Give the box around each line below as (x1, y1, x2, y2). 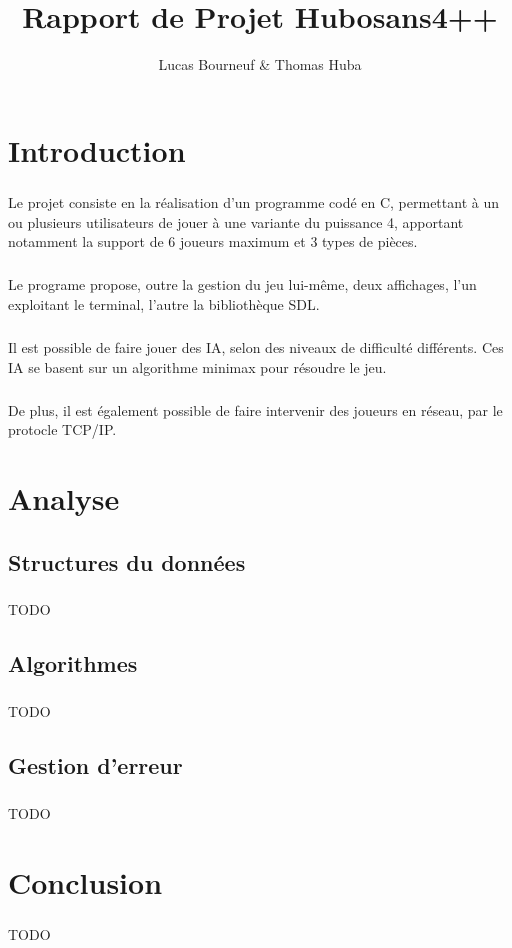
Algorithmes (8, 648, 138, 679)
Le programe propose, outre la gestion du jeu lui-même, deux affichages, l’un (8, 274, 477, 295)
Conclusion (8, 861, 163, 902)
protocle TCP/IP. (8, 419, 117, 440)
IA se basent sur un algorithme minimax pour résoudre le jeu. (8, 356, 387, 377)
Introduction (8, 129, 186, 170)
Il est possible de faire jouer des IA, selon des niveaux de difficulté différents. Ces (8, 337, 504, 357)
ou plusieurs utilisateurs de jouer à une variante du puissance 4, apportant (8, 211, 464, 232)
